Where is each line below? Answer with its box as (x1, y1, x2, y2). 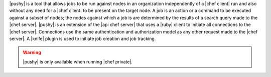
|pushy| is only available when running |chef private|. (23, 58, 133, 64)
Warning (23, 49, 41, 55)
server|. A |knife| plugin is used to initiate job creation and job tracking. (9, 35, 156, 41)
